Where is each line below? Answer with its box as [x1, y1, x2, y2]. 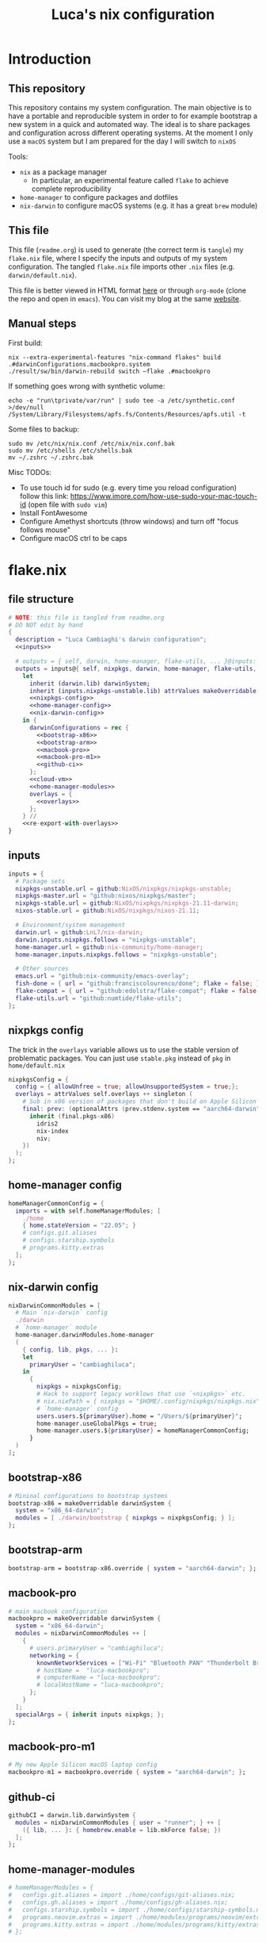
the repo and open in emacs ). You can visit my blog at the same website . [8, 293, 241, 303]
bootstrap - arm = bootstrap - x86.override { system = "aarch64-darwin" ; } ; [8, 1564, 257, 1572]
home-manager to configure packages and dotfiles [19, 193, 179, 201]
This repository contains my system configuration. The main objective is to [8, 103, 252, 112]
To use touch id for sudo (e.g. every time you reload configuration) [19, 482, 237, 492]
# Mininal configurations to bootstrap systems [8, 1492, 169, 1500]
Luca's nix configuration [51, 6, 215, 24]
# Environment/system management [15, 922, 126, 929]
